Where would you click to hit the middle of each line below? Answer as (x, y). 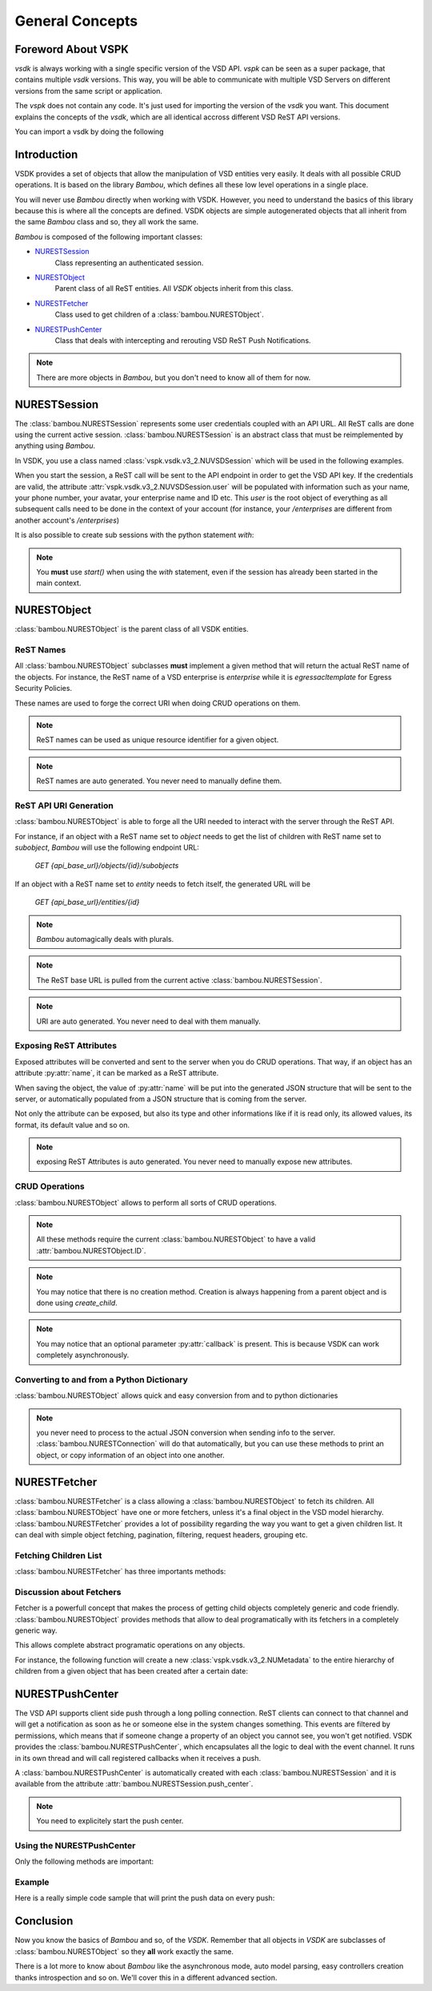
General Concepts (76, 21)
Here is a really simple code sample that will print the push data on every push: (145, 1898)
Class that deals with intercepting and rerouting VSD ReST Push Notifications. (183, 340)
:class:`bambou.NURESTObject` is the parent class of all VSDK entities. (132, 629)
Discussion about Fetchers (68, 1592)
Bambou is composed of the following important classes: (109, 236)
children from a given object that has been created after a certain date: (131, 1671)
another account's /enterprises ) (67, 520)
